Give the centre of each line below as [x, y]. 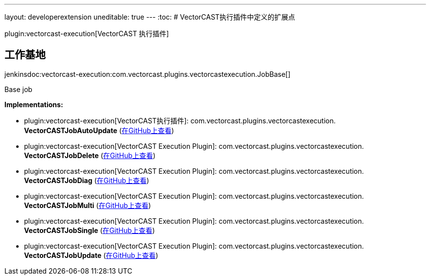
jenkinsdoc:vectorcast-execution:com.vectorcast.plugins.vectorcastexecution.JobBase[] [148, 74]
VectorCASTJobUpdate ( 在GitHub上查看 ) [91, 255]
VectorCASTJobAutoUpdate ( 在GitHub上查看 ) [99, 130]
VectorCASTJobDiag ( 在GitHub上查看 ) [87, 180]
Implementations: [34, 104]
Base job [18, 89]
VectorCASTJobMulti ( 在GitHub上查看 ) [88, 205]
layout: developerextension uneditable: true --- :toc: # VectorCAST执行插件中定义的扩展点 [150, 17]
